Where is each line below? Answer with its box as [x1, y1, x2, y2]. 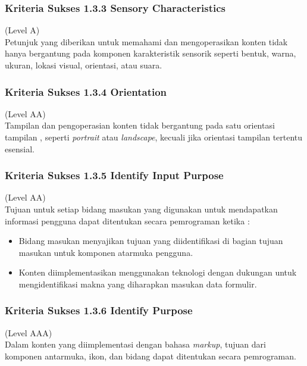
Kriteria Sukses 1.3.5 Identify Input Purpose [5, 168, 224, 183]
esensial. [5, 142, 35, 155]
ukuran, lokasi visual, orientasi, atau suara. [5, 59, 162, 71]
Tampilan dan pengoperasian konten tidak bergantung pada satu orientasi [5, 119, 275, 132]
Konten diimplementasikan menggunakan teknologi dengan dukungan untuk [18, 266, 297, 279]
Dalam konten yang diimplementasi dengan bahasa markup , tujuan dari [5, 338, 266, 351]
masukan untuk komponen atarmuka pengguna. [18, 246, 193, 258]
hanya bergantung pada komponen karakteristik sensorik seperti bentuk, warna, [5, 47, 296, 60]
